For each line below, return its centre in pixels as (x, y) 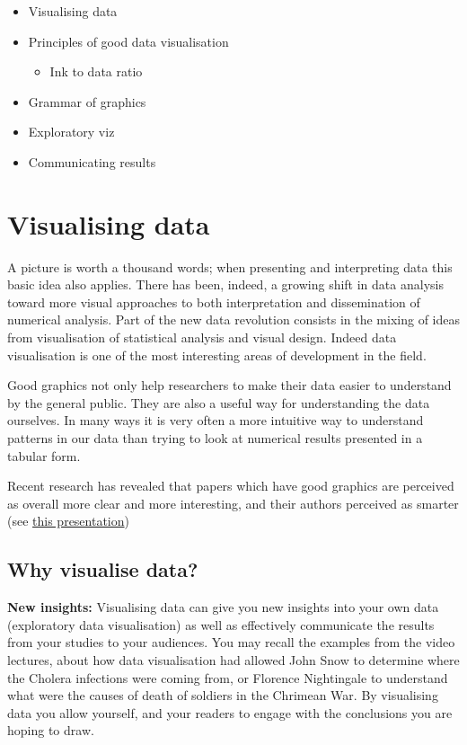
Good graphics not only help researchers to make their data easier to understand (229, 385)
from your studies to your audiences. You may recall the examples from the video (231, 642)
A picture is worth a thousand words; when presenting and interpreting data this (230, 266)
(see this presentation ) (68, 521)
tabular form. (44, 455)
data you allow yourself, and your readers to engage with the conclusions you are (230, 712)
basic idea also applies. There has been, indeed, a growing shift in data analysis (225, 284)
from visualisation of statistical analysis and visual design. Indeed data (202, 337)
